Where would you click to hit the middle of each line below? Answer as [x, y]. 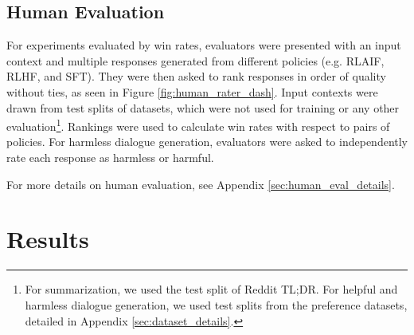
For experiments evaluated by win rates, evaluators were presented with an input [204, 45]
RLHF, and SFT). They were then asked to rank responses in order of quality [196, 76]
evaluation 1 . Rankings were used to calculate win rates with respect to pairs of [198, 125]
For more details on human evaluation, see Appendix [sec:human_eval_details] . [201, 184]
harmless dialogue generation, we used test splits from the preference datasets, [216, 304]
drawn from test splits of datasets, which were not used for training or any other [203, 107]
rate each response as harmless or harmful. [110, 158]
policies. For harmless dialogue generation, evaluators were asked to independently [207, 142]
